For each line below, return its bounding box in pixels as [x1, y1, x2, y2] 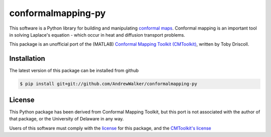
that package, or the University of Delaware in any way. [9, 116, 124, 122]
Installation [9, 54, 45, 63]
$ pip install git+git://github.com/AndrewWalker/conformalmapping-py [20, 81, 198, 87]
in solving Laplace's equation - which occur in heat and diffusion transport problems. [9, 32, 185, 38]
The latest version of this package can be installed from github [9, 68, 139, 74]
